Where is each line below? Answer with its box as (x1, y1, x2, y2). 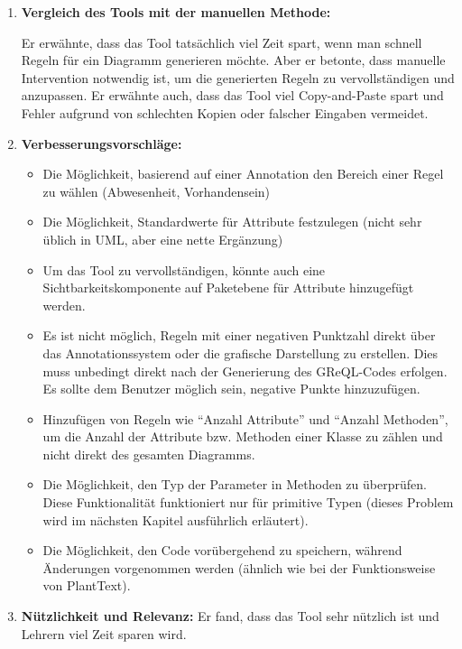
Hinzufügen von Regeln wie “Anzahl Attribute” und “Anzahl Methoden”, (42, 409, 448, 428)
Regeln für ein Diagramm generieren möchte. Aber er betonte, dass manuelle (21, 51, 446, 70)
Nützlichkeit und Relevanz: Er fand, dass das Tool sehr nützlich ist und (21, 607, 439, 626)
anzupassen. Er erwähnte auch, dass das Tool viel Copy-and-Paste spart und (21, 86, 444, 105)
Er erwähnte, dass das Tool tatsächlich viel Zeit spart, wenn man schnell (21, 32, 422, 51)
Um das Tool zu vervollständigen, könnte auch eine (42, 260, 326, 279)
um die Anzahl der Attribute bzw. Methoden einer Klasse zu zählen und (42, 427, 443, 446)
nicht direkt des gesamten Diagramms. (42, 444, 255, 463)
